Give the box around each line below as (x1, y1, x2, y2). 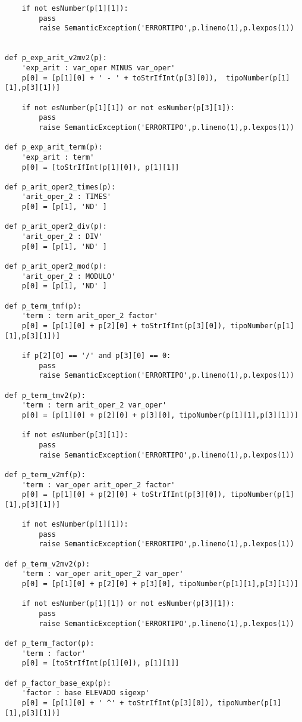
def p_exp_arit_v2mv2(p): (5, 54, 107, 63)
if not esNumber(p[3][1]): (21, 431, 128, 440)
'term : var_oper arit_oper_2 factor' (21, 480, 175, 489)
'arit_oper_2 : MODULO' (21, 272, 116, 281)
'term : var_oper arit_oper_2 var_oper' (21, 569, 184, 578)
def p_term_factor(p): (5, 639, 95, 648)
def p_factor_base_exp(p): (5, 679, 111, 687)
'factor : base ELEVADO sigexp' (21, 689, 150, 698)
